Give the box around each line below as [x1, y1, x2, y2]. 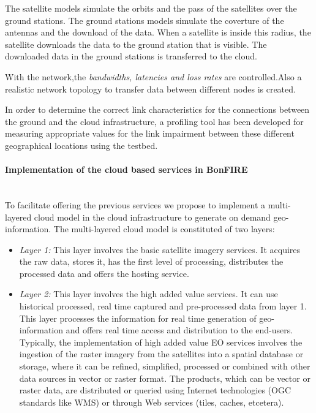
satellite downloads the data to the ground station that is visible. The [5, 37, 267, 50]
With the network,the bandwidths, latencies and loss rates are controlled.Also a [5, 70, 302, 83]
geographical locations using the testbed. [5, 138, 158, 151]
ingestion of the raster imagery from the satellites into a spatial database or [19, 347, 304, 360]
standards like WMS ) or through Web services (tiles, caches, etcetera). [19, 395, 284, 408]
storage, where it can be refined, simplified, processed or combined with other [19, 360, 310, 373]
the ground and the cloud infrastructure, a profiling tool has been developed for [5, 115, 304, 127]
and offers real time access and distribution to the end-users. [66, 324, 293, 336]
